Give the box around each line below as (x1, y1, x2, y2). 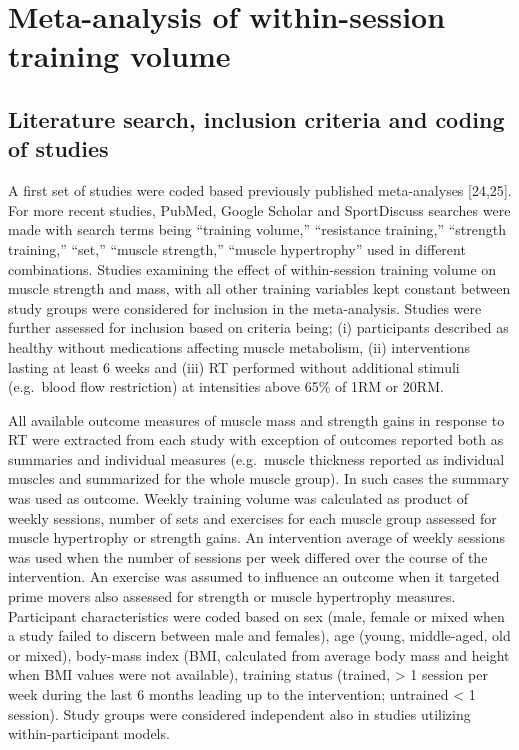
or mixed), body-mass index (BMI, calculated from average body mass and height (8, 644, 510, 665)
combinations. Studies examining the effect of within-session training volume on (8, 258, 497, 279)
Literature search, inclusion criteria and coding (8, 103, 505, 134)
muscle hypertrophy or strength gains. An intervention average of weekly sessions (8, 527, 505, 548)
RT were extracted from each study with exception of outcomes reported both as (8, 429, 504, 450)
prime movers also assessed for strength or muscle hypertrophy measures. (8, 586, 456, 607)
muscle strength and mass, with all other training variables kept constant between (8, 278, 511, 299)
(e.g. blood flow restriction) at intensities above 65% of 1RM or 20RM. (8, 376, 444, 397)
